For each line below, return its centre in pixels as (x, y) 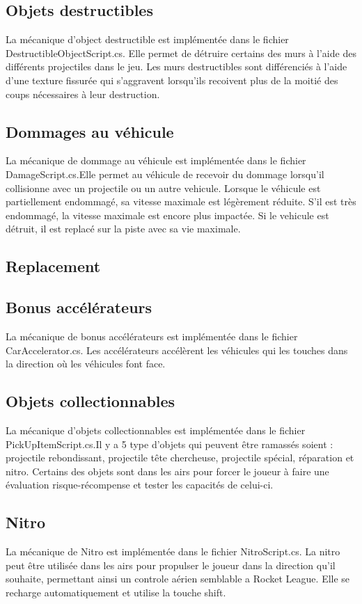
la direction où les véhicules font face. (86, 364)
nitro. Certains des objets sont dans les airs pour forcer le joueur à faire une (167, 471)
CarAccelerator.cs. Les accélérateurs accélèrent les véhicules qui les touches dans (177, 350)
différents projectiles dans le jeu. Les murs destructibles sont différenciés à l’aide (176, 66)
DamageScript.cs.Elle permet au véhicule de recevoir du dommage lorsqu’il (165, 174)
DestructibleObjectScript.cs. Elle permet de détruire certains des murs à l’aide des (181, 53)
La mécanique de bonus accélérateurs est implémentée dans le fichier (152, 336)
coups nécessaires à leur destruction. (83, 94)
